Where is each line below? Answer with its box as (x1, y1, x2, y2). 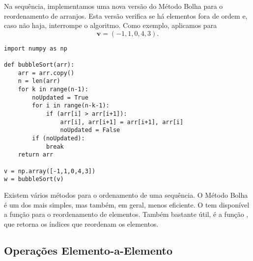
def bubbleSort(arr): (4, 61, 75, 69)
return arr (18, 151, 54, 158)
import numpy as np (4, 45, 67, 52)
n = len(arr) (18, 78, 60, 85)
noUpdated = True (32, 94, 88, 101)
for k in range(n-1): (18, 86, 88, 93)
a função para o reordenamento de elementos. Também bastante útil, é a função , (4, 209, 249, 219)
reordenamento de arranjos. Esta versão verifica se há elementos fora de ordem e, (4, 10, 248, 21)
